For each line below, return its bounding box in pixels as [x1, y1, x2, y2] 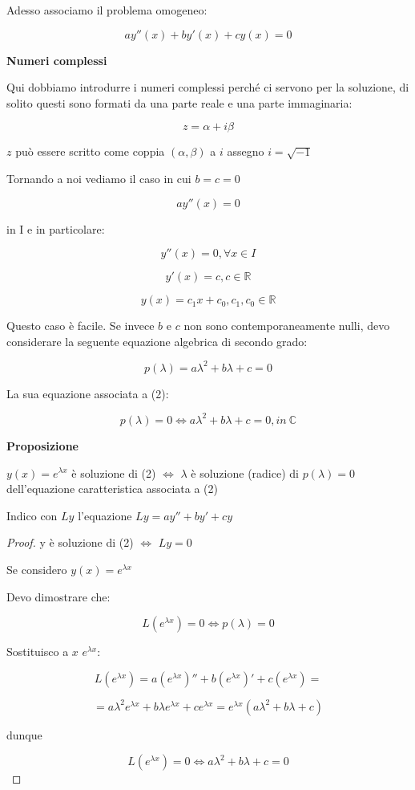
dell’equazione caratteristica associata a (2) [6, 480, 218, 497]
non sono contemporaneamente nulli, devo [183, 317, 390, 334]
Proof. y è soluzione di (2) [6, 534, 134, 551]
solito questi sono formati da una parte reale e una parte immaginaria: [6, 94, 353, 111]
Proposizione [6, 437, 79, 454]
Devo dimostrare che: [6, 588, 111, 605]
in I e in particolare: [6, 220, 105, 237]
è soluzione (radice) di [191, 464, 299, 481]
